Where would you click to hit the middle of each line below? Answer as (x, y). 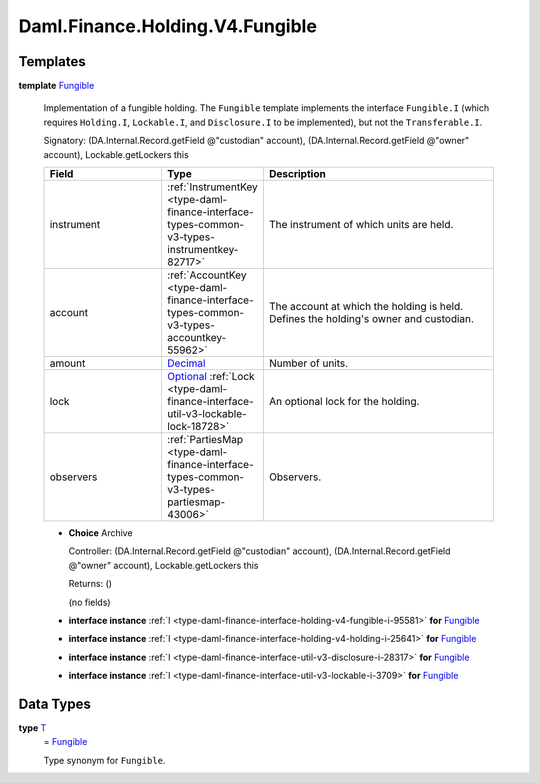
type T (32, 728)
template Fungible (56, 86)
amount (67, 363)
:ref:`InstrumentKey (212, 187)
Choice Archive (101, 533)
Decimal (186, 363)
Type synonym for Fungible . (104, 760)
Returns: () (90, 584)
